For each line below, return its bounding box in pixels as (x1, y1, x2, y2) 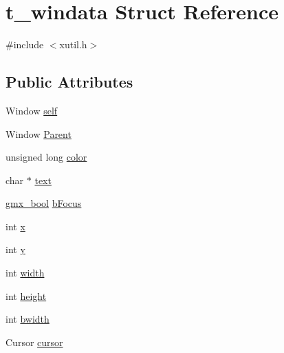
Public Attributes (6, 71, 133, 92)
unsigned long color (6, 150, 87, 164)
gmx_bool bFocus (6, 196, 82, 210)
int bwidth (6, 312, 50, 326)
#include (6, 37, 44, 52)
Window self (6, 103, 58, 117)
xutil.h (59, 37, 87, 52)
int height (6, 288, 47, 303)
